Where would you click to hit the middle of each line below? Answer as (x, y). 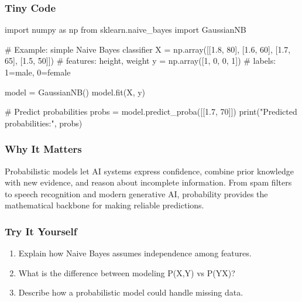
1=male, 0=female (38, 72)
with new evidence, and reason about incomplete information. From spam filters (148, 182)
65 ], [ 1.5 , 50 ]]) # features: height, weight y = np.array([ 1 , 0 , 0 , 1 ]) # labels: (140, 61)
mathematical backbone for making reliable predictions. (104, 205)
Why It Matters (43, 149)
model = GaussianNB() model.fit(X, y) (75, 92)
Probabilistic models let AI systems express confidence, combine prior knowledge (149, 171)
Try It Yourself (41, 231)
